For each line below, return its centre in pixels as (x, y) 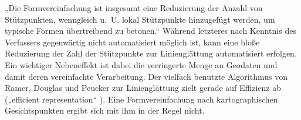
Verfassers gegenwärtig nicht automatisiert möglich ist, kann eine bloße (132, 42)
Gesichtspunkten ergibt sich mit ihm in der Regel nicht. (105, 110)
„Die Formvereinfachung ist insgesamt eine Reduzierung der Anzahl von (134, 8)
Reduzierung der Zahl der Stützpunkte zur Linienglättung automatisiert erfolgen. (151, 53)
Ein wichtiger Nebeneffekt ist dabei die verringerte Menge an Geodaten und (141, 64)
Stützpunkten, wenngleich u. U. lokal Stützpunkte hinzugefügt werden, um (140, 19)
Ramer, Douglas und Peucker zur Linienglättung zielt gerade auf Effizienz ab (143, 88)
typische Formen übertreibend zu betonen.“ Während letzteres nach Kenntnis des (150, 31)
